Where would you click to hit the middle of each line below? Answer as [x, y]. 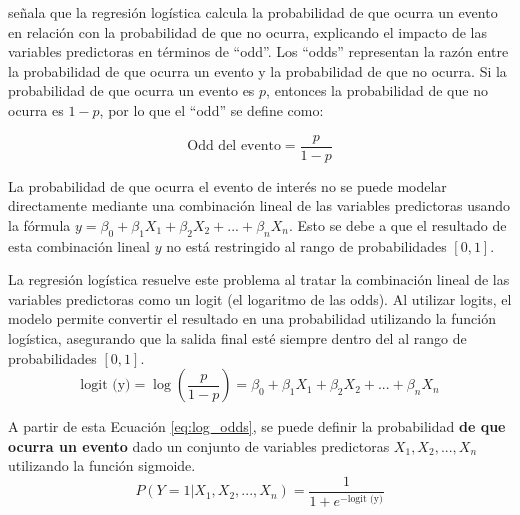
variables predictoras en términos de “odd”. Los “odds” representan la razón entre [258, 51]
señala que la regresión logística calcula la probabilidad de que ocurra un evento [253, 12]
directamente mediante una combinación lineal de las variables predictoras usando [259, 205]
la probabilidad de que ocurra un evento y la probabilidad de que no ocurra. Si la [257, 70]
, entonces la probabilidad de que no [377, 90]
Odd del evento [234, 146]
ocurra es [36, 109]
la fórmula [39, 224]
